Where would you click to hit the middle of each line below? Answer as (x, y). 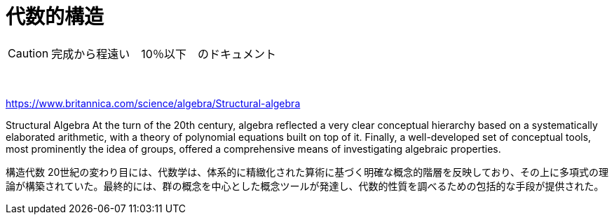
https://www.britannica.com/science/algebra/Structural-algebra (153, 103)
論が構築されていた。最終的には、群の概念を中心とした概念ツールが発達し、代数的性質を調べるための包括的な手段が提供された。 (305, 186)
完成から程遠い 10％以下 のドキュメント (164, 54)
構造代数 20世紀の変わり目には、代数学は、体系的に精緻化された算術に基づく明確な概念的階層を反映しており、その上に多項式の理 (307, 172)
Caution (28, 53)
